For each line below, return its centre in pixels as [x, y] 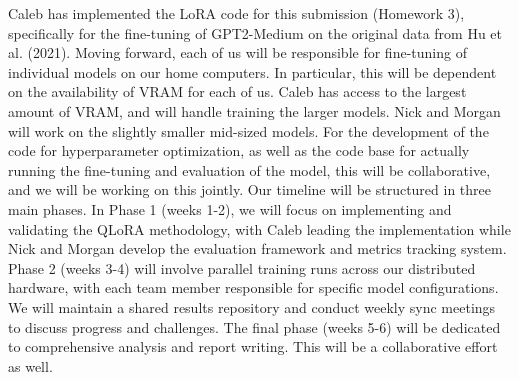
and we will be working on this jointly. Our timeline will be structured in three [249, 189]
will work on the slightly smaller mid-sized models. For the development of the [248, 130]
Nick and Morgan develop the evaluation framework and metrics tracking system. [257, 248]
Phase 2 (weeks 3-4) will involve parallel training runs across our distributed [242, 267]
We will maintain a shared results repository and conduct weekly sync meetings [252, 306]
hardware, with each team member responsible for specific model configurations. [253, 287]
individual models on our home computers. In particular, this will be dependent [252, 71]
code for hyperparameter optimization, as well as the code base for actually [239, 150]
